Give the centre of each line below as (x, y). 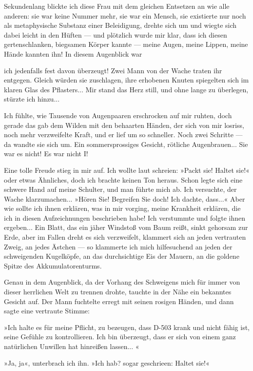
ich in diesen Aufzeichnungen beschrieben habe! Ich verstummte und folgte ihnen (125, 217)
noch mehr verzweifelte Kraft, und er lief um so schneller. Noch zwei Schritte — (123, 134)
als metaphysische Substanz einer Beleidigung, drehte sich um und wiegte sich (120, 25)
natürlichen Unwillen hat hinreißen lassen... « (72, 346)
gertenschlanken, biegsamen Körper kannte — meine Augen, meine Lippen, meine (126, 44)
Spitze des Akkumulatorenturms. (53, 265)
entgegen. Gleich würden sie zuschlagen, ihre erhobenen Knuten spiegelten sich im (126, 80)
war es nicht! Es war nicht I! (46, 154)
